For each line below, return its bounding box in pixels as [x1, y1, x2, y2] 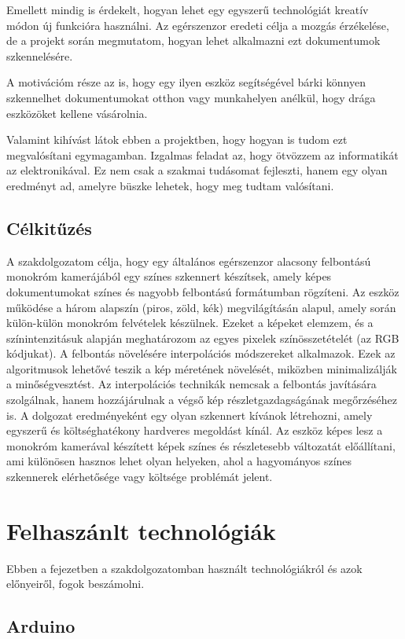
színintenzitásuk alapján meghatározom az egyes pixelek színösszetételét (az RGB [6, 329, 399, 346]
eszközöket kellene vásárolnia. [6, 105, 148, 121]
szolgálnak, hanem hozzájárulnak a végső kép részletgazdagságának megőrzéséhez [6, 391, 398, 408]
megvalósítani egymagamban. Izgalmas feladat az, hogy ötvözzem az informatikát [6, 146, 399, 163]
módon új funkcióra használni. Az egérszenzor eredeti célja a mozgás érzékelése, [6, 17, 389, 33]
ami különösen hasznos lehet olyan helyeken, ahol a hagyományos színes [6, 453, 352, 469]
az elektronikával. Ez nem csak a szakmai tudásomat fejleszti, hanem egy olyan [6, 162, 388, 178]
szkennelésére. [6, 47, 73, 64]
